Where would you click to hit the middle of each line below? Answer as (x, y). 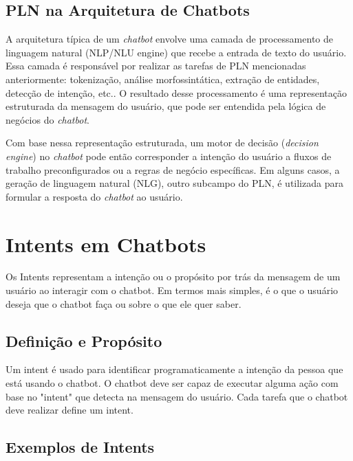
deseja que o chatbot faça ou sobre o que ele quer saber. (124, 303)
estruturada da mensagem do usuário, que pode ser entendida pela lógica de (166, 106)
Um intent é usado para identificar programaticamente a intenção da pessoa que (174, 369)
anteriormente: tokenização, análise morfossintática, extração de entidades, (163, 79)
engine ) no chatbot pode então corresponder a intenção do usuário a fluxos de (169, 156)
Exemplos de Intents (80, 447)
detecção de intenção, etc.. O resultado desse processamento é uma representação (176, 92)
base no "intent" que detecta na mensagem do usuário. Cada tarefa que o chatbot (177, 396)
